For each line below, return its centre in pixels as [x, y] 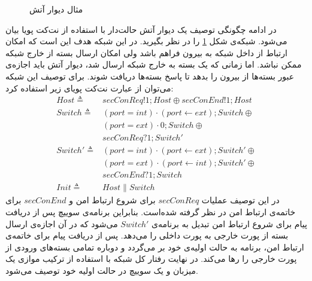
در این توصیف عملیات [240, 200]
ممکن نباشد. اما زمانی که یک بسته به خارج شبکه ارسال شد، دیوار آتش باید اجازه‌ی [154, 64]
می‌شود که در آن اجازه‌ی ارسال [62, 223]
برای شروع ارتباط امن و [112, 200]
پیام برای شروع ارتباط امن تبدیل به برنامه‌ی [229, 223]
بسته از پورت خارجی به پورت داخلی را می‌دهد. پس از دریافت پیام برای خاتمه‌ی [147, 235]
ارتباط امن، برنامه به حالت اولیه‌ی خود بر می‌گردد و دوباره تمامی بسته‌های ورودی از [155, 247]
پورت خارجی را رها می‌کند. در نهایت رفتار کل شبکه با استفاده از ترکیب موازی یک [151, 259]
